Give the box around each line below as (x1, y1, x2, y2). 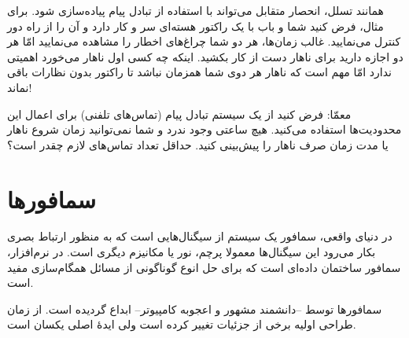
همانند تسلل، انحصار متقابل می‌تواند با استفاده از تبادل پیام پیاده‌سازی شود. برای (7, 2, 384, 18)
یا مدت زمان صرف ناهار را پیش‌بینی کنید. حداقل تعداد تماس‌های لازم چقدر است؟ (7, 136, 389, 152)
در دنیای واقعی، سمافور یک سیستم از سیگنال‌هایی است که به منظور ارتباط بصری (7, 228, 392, 244)
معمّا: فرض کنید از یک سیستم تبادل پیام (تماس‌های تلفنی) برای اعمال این (7, 105, 352, 122)
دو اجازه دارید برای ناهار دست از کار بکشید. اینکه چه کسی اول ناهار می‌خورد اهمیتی (7, 48, 403, 64)
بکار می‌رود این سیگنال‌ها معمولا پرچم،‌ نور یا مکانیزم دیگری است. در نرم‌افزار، (7, 244, 376, 260)
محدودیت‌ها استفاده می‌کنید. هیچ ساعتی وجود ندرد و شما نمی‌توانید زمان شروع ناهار (7, 121, 402, 138)
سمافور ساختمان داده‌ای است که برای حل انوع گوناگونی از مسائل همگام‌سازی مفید (7, 259, 401, 275)
